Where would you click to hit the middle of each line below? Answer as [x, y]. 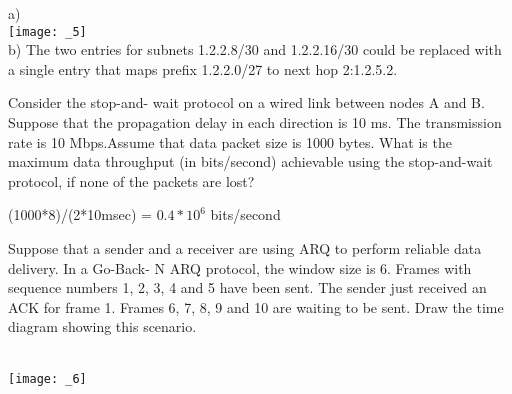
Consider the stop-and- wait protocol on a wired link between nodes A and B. [246, 102]
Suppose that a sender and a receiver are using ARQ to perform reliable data [245, 248]
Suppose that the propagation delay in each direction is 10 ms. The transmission [255, 122]
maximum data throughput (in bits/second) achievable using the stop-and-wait [250, 161]
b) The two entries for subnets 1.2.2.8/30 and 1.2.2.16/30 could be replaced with [255, 49]
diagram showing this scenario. [102, 326]
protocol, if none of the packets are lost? [131, 180]
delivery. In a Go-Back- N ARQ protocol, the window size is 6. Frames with [240, 267]
